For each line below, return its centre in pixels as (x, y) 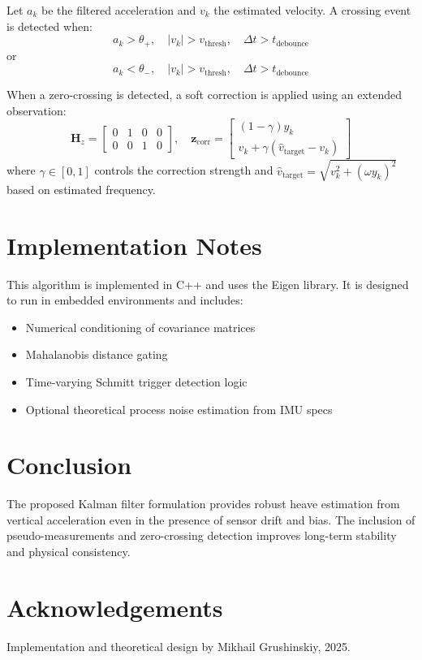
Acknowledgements (115, 607)
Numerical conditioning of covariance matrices (140, 327)
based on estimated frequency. (81, 189)
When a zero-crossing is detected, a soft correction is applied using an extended (205, 95)
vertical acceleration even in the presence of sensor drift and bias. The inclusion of (211, 519)
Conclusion (69, 465)
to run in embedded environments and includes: (125, 300)
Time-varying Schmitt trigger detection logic (136, 381)
